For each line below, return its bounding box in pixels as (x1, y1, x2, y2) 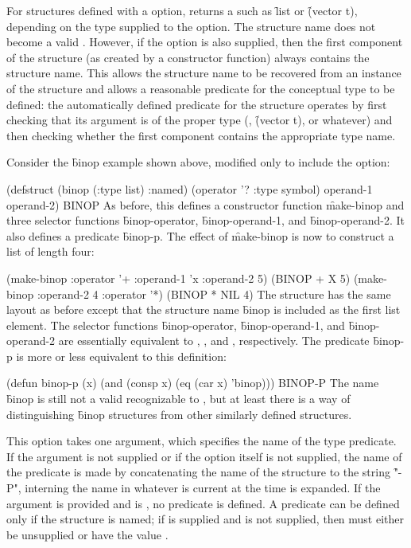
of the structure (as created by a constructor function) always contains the (6, 49, 370, 65)
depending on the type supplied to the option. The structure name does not (6, 18, 376, 34)
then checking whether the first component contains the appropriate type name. (6, 127, 396, 143)
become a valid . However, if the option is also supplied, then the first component (6, 33, 403, 50)
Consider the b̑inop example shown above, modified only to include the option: (6, 154, 390, 170)
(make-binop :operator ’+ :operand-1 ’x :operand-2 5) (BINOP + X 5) (6, 269, 351, 286)
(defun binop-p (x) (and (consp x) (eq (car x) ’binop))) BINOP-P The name (6, 374, 379, 391)
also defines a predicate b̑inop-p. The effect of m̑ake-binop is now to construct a (6, 227, 394, 244)
